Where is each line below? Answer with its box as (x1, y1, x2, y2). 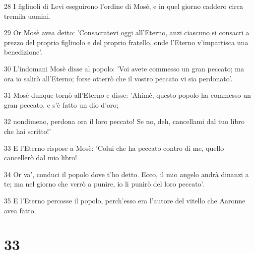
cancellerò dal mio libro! (4, 152, 77, 163)
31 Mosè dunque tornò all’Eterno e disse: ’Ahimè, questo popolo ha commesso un (4, 90, 251, 100)
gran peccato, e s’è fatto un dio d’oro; (4, 99, 119, 110)
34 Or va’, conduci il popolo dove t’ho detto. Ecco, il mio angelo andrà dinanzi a (4, 169, 249, 179)
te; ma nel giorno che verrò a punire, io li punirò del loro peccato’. (4, 179, 204, 189)
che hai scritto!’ (4, 126, 51, 136)
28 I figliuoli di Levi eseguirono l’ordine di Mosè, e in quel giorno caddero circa (4, 1, 244, 11)
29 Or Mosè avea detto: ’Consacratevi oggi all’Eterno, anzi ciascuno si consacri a (4, 27, 250, 38)
